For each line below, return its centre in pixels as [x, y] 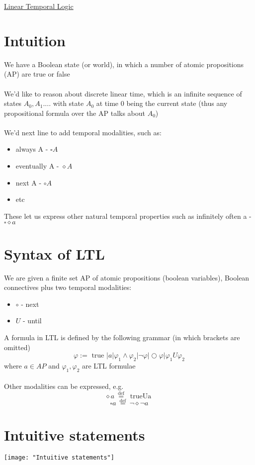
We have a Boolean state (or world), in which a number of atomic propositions [124, 64]
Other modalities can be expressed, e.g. [64, 386]
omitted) [17, 347]
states [13, 103]
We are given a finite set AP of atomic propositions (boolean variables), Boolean [127, 277]
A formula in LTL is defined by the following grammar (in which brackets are [122, 337]
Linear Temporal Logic [39, 6]
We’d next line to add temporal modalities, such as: [83, 132]
